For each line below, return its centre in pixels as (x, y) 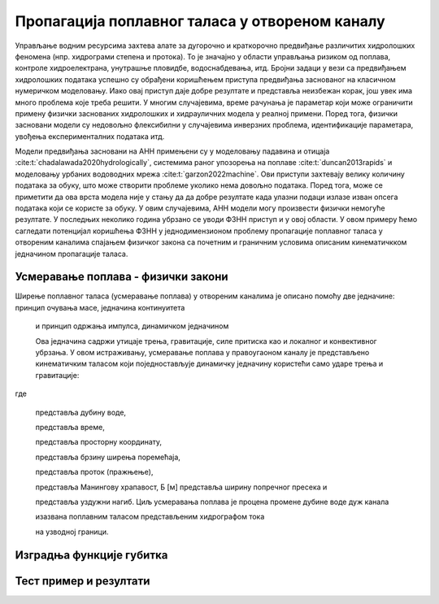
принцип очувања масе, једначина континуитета (100, 307)
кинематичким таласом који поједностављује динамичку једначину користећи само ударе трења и (209, 364)
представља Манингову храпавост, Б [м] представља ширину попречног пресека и (181, 487)
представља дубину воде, (80, 412)
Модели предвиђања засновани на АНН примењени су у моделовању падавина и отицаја (172, 151)
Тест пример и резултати (83, 581)
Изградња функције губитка (91, 555)
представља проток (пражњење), (94, 472)
